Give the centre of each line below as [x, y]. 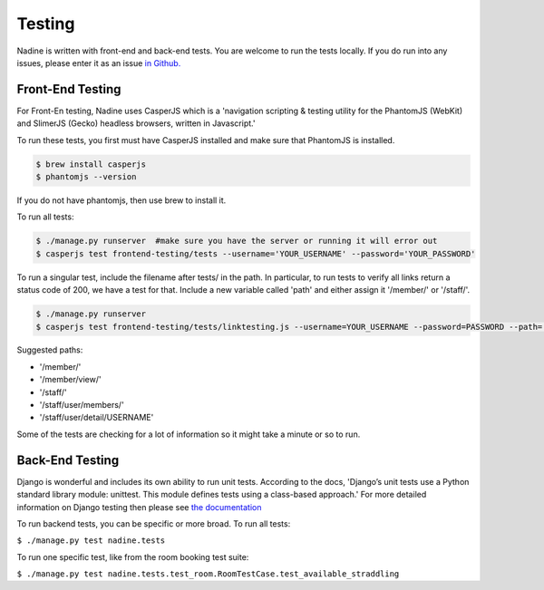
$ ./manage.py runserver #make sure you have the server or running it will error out [237, 241]
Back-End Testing [68, 460]
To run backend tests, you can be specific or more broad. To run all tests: [154, 523]
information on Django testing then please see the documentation [139, 507]
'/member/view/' [70, 380]
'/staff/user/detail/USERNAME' [97, 418]
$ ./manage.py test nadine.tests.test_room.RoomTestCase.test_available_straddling [208, 574]
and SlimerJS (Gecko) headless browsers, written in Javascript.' [136, 123]
